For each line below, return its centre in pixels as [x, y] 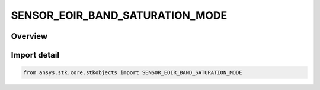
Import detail [35, 55]
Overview [29, 36]
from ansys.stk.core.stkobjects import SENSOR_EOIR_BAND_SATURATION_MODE [133, 73]
